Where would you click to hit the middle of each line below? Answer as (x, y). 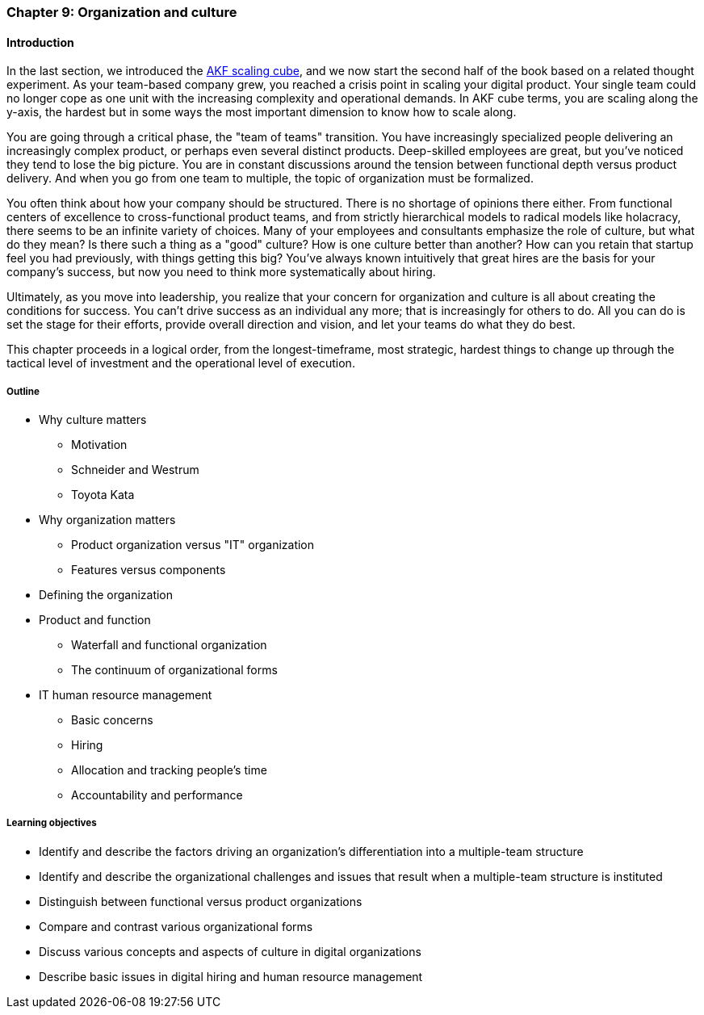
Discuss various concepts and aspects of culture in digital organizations (230, 951)
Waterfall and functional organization (169, 645)
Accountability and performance (157, 795)
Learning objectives (52, 823)
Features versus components (149, 570)
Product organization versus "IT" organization (193, 545)
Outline (23, 391)
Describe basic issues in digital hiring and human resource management (231, 976)
